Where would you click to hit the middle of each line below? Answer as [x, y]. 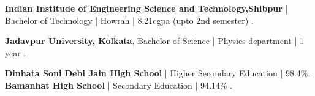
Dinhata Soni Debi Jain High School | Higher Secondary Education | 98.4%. [158, 73]
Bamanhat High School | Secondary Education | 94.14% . [119, 85]
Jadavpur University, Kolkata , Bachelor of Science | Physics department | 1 [155, 41]
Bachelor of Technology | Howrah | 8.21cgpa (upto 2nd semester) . [129, 20]
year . [16, 52]
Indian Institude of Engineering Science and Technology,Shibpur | [146, 8]
